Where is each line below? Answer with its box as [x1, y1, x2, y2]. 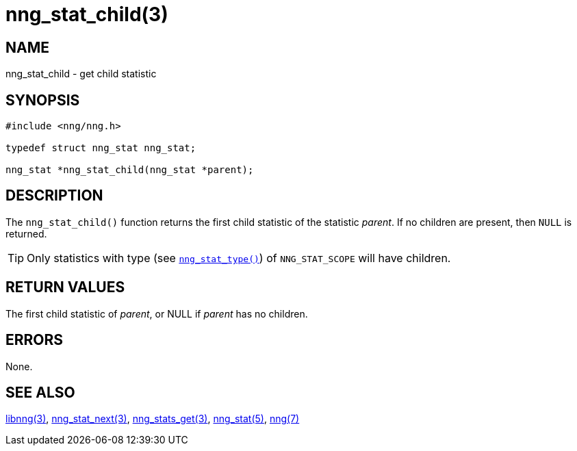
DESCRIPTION [5, 187, 103, 205]
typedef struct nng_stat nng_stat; [5, 142, 196, 154]
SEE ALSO [5, 383, 75, 401]
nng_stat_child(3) [5, 3, 168, 26]
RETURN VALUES [5, 279, 125, 296]
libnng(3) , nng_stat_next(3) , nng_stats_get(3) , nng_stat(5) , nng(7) [5, 413, 300, 425]
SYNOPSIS [5, 91, 80, 109]
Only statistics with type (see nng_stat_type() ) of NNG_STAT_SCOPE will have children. [27, 250, 451, 265]
